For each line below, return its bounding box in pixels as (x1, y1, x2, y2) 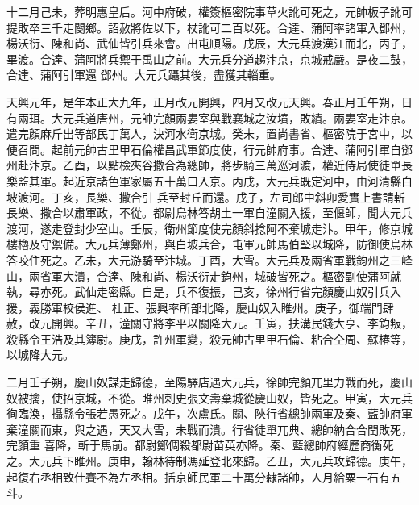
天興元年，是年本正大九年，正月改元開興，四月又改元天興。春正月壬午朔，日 (6, 93, 413, 110)
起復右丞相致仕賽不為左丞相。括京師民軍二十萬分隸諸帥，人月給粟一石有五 (6, 468, 401, 485)
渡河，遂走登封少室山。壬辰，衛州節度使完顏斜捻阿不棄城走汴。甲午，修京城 (6, 219, 413, 236)
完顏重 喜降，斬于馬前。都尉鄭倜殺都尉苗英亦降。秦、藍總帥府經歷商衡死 (6, 436, 394, 453)
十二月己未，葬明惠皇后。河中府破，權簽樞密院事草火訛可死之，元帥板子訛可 (6, 3, 413, 19)
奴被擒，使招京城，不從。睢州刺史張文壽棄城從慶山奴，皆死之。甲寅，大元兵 (6, 389, 413, 406)
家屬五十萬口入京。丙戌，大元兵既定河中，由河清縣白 (130, 172, 413, 189)
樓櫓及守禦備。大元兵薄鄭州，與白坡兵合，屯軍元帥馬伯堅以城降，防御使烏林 (6, 236, 413, 252)
